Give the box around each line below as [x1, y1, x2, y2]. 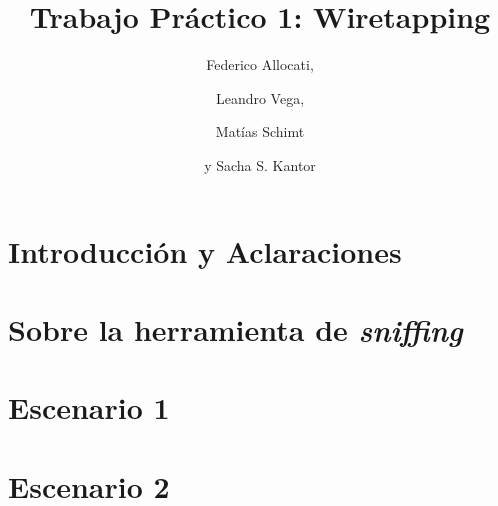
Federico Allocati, [206, 54, 314, 75]
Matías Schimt [215, 121, 305, 142]
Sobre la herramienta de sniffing [8, 308, 463, 350]
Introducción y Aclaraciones [8, 230, 402, 271]
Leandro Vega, [215, 87, 305, 108]
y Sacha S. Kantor [204, 154, 316, 175]
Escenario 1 [8, 387, 170, 428]
